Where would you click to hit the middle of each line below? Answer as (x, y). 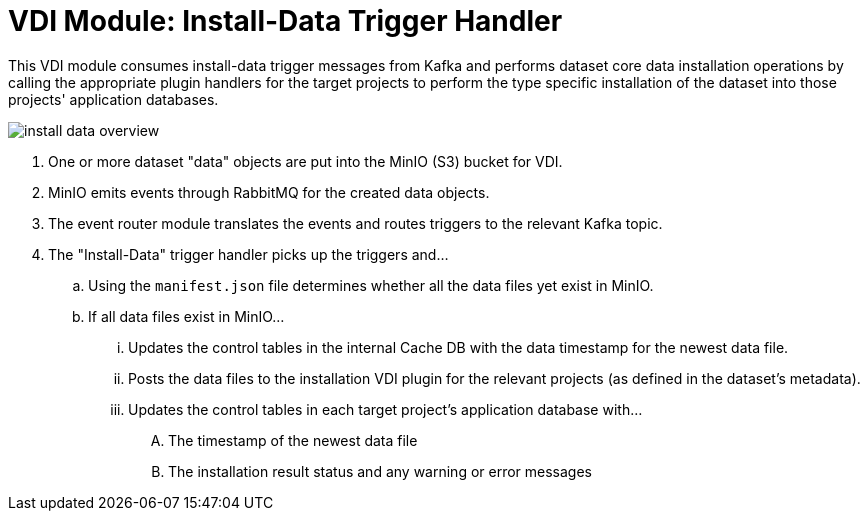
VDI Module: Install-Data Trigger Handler (285, 21)
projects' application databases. (113, 99)
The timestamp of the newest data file (293, 440)
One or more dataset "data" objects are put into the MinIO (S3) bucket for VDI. (305, 161)
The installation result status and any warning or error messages (380, 471)
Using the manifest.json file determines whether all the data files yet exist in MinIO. (371, 285)
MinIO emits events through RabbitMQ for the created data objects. (269, 192)
